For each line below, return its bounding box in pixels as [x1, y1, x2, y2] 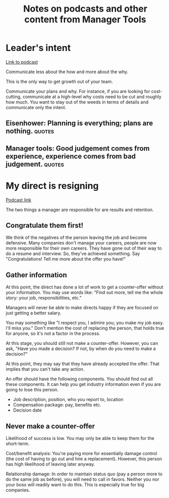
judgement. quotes [6, 160, 65, 168]
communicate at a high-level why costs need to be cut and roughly [22, 93, 162, 99]
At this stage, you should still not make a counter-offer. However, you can [6, 340, 158, 346]
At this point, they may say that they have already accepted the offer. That [6, 361, 159, 367]
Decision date [13, 407, 42, 413]
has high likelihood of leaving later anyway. [6, 461, 95, 467]
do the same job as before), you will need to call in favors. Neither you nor [6, 476, 159, 482]
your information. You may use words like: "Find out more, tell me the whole [6, 289, 163, 295]
